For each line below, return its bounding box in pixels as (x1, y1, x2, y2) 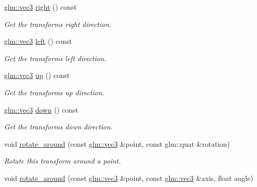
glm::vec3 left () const (4, 36, 72, 46)
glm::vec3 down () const (4, 104, 78, 115)
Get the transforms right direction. (4, 18, 111, 29)
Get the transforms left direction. (4, 52, 107, 63)
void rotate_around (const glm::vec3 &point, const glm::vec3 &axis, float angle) (4, 172, 253, 183)
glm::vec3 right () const (4, 2, 77, 12)
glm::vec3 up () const (4, 70, 70, 81)
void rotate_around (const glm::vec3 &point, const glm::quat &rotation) (4, 138, 230, 149)
